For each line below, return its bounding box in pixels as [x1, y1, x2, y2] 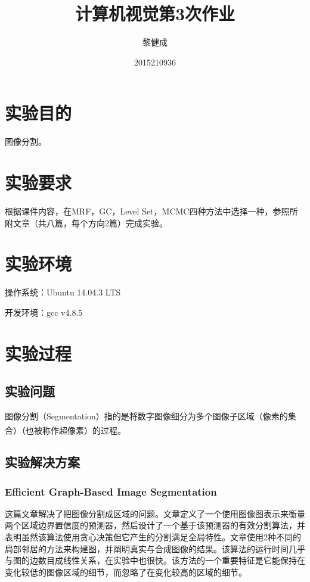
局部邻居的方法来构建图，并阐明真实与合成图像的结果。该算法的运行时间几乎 [5, 542, 305, 555]
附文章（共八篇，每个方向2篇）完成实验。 [5, 216, 168, 229]
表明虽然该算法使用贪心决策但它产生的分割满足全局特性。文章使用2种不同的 [5, 531, 301, 543]
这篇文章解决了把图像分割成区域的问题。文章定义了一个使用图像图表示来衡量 [5, 507, 305, 519]
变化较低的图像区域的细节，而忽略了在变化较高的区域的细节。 [5, 565, 247, 578]
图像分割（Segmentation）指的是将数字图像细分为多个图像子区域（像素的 [5, 410, 288, 422]
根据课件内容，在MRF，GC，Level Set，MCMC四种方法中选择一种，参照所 [5, 204, 298, 217]
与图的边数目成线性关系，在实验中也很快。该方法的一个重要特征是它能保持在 [5, 554, 305, 567]
